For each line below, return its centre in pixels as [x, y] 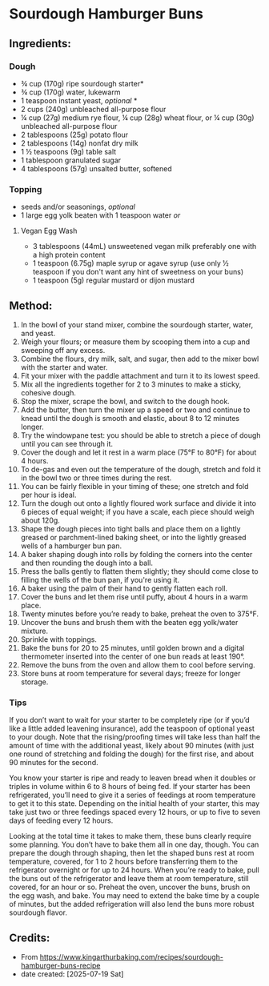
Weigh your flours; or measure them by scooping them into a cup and [135, 342]
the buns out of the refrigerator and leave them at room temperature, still [129, 879]
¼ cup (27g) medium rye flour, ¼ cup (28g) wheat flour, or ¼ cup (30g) [137, 118]
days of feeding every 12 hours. [61, 820]
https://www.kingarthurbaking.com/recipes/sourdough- [131, 957]
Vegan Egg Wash [49, 231]
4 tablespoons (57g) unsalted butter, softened [96, 168]
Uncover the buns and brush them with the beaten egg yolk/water [129, 622]
